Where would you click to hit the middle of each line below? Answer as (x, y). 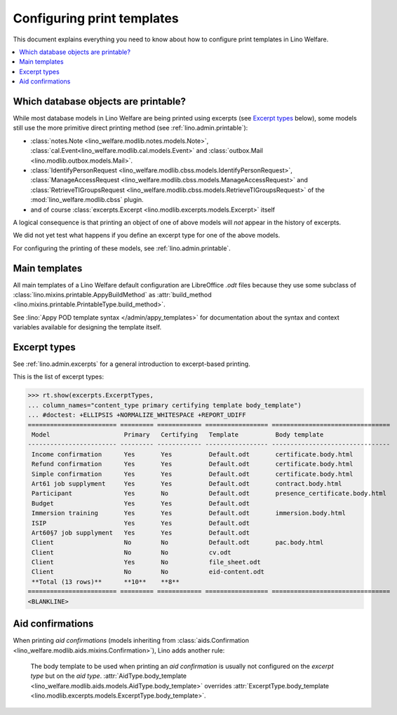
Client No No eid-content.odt (148, 572)
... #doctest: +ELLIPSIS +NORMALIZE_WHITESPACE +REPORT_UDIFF (137, 415)
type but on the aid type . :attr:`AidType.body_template (109, 676)
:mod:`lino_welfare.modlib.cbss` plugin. (87, 200)
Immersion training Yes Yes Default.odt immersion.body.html (189, 513)
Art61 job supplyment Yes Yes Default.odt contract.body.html (187, 483)
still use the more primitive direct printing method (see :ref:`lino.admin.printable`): (130, 128)
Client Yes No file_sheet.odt (146, 562)
